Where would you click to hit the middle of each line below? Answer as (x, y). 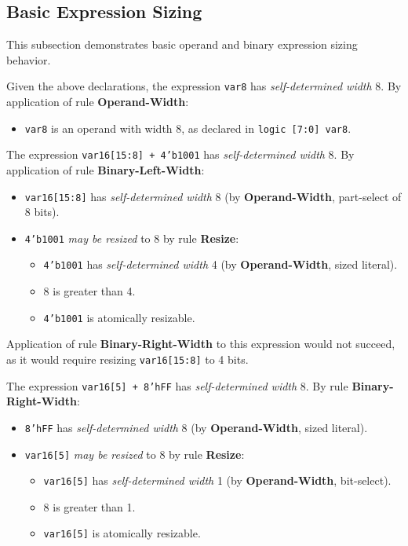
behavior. (29, 59)
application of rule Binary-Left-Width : (106, 169)
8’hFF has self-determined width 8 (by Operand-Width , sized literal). (196, 427)
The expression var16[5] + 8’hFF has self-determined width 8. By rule (177, 385)
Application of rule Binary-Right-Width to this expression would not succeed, (201, 344)
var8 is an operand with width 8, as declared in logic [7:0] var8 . (188, 128)
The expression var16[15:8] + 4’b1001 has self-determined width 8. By (180, 154)
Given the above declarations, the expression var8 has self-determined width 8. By (204, 86)
